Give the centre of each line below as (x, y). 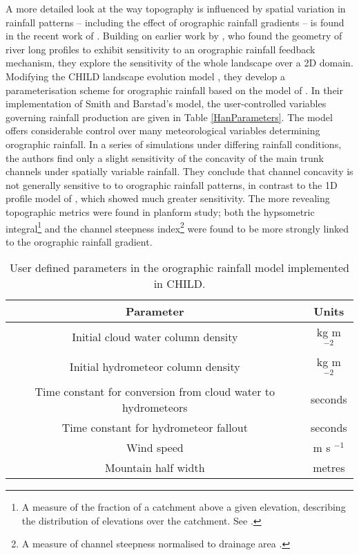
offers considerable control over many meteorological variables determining (163, 130)
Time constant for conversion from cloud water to (155, 391)
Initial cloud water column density (155, 337)
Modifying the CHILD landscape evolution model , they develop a (145, 76)
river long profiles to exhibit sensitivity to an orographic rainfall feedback (161, 49)
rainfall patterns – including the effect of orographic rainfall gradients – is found (175, 22)
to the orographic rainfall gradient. (79, 241)
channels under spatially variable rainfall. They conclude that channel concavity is (179, 171)
